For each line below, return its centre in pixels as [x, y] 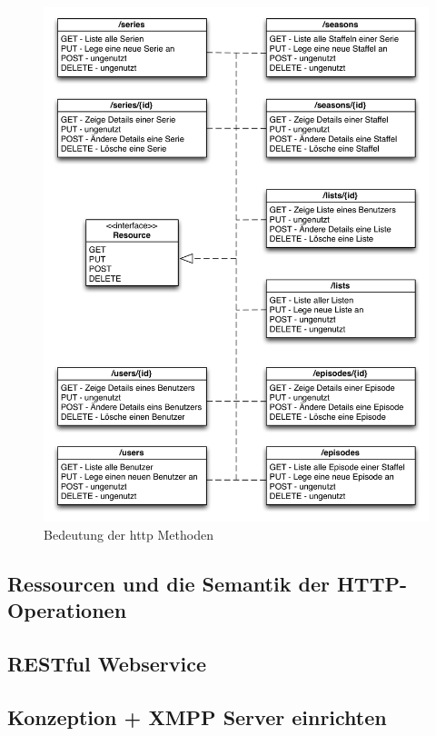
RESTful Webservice [107, 663]
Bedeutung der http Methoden [129, 534]
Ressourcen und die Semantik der [168, 583]
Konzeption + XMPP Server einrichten [197, 716]
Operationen [67, 610]
